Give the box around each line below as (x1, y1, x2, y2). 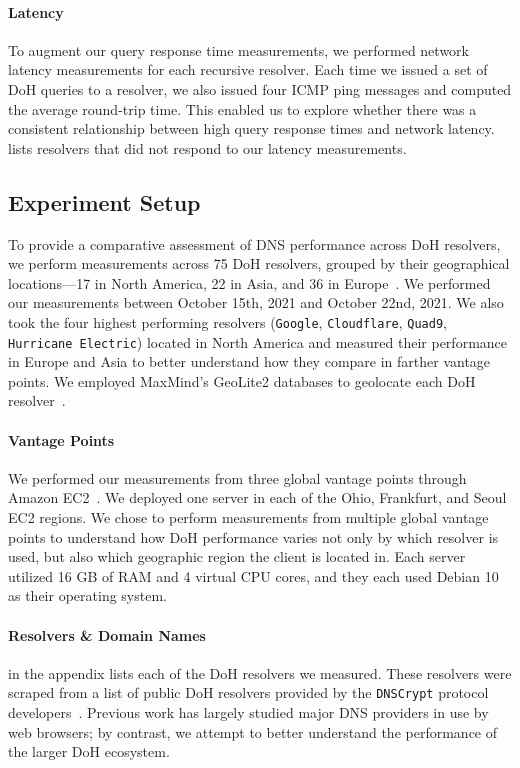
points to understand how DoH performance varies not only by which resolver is (8, 526, 499, 547)
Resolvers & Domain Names (8, 624, 206, 645)
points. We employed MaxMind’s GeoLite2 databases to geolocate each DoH (8, 370, 476, 391)
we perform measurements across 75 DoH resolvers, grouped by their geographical (8, 253, 510, 274)
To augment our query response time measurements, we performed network (8, 39, 469, 60)
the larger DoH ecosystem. (8, 741, 170, 762)
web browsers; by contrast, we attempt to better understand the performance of (8, 721, 498, 742)
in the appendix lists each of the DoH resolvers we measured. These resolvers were (8, 662, 512, 683)
